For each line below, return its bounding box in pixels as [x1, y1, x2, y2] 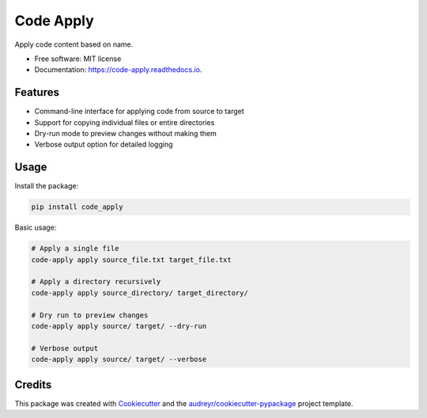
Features [14, 85, 59, 99]
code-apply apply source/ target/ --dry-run [31, 321, 207, 330]
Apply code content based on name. [14, 40, 134, 49]
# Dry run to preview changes [31, 310, 149, 320]
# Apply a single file [31, 244, 119, 253]
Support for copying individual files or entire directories [34, 117, 215, 127]
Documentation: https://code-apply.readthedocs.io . [34, 65, 202, 74]
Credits [14, 378, 52, 391]
